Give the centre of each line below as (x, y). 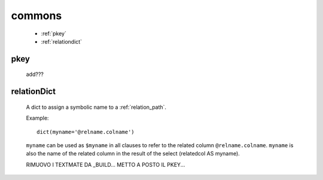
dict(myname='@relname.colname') (86, 132)
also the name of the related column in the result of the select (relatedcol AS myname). (133, 154)
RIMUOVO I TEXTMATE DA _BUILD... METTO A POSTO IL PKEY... (106, 164)
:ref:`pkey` (54, 33)
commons (36, 16)
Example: (37, 118)
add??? (35, 74)
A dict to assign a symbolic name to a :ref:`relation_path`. (96, 107)
